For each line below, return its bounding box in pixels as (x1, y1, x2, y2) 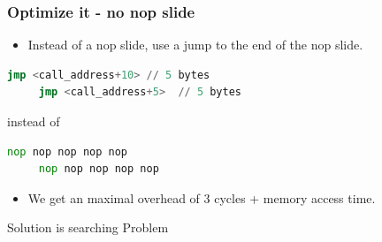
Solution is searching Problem (7, 218, 169, 237)
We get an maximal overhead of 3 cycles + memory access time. (27, 188, 376, 207)
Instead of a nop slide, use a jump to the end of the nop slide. (27, 35, 363, 54)
